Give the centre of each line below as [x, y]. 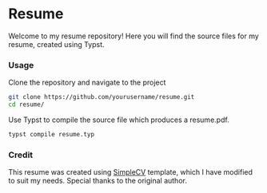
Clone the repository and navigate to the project [87, 83]
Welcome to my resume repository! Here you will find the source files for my [134, 36]
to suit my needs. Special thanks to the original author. [98, 181]
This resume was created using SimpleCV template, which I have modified [131, 172]
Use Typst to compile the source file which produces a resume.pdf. [119, 120]
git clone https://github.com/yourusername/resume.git [102, 97]
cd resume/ [26, 104]
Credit [21, 155]
